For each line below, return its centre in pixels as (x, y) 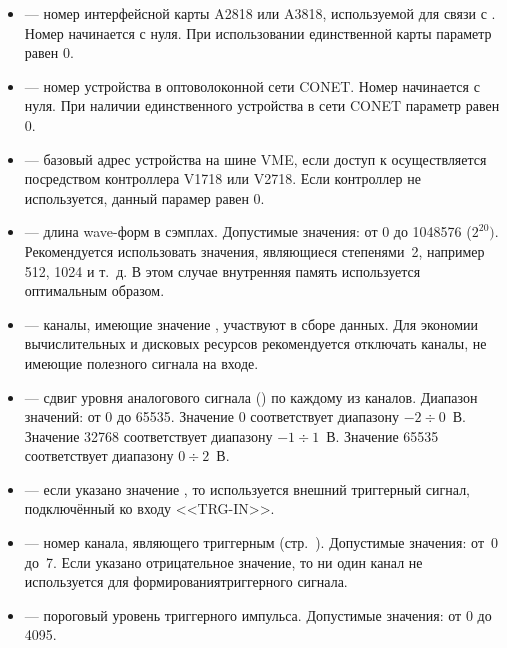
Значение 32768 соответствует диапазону (148, 435)
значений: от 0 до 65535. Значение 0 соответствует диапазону (212, 416)
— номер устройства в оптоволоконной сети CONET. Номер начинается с (252, 85)
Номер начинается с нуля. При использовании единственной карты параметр (258, 32)
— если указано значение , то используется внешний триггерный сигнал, (247, 488)
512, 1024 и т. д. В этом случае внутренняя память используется (222, 270)
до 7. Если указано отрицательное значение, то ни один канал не (223, 561)
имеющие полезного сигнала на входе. (141, 362)
